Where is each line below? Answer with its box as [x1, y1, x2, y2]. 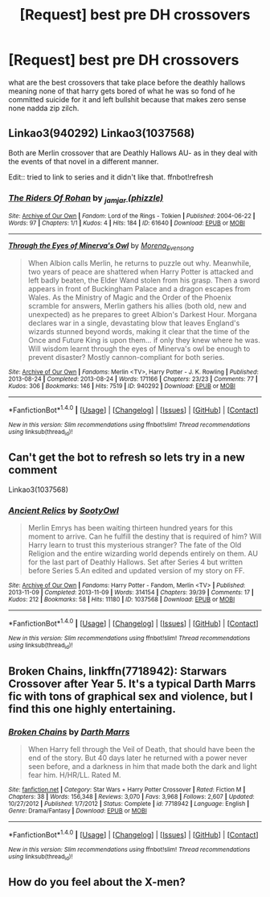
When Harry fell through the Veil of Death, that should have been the [27, 744, 256, 754]
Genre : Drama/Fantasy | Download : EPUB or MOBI [8, 807, 147, 815]
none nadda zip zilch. [8, 103, 80, 113]
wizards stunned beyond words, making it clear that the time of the [27, 327, 251, 337]
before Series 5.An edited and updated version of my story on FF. [27, 566, 245, 576]
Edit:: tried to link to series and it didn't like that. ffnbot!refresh [8, 172, 214, 182]
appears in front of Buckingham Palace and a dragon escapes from [27, 284, 251, 294]
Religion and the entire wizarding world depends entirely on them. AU [27, 549, 259, 559]
